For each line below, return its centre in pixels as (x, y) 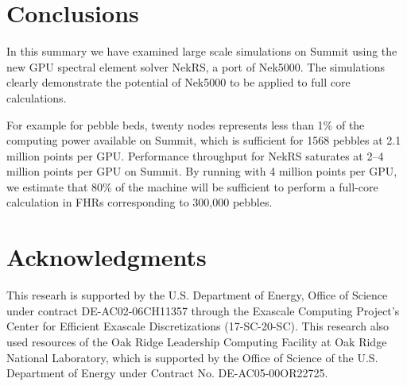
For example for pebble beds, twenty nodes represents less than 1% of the (186, 124)
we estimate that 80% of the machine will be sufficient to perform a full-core (192, 186)
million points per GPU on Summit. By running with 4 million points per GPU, (202, 171)
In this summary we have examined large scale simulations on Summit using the (202, 51)
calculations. (37, 97)
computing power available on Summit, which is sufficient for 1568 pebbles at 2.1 (204, 140)
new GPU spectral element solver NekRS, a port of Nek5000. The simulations (196, 66)
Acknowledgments (107, 257)
